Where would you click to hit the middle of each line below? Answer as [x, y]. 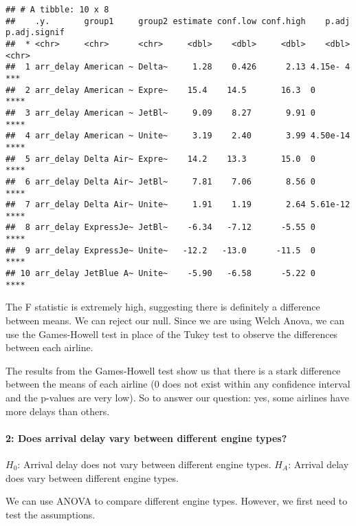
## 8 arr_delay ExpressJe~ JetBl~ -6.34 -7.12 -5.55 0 [161, 228]
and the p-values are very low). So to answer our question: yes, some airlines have [177, 397]
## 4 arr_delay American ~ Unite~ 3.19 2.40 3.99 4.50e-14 [178, 136]
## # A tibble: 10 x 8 [57, 10]
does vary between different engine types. [92, 477]
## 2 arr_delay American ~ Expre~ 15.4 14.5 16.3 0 [161, 90]
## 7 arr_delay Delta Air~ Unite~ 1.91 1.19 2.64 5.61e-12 [178, 205]
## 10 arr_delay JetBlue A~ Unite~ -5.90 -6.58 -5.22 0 [161, 274]
